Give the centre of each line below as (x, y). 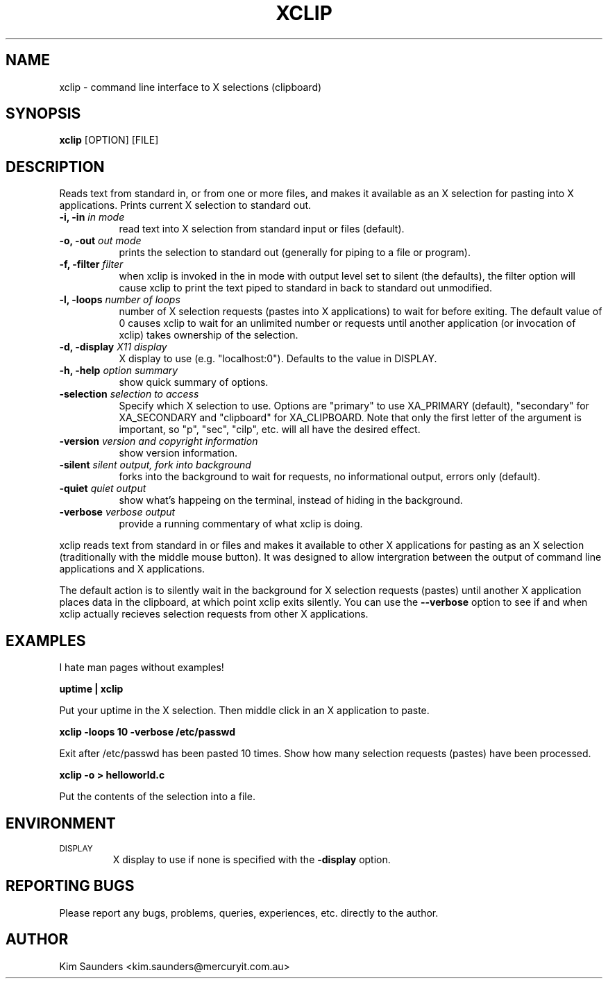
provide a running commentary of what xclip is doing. (241, 524)
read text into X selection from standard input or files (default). (262, 229)
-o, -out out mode (100, 241)
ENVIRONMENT (61, 823)
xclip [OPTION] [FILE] (109, 140)
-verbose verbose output (117, 512)
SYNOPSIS (43, 114)
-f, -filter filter (91, 264)
